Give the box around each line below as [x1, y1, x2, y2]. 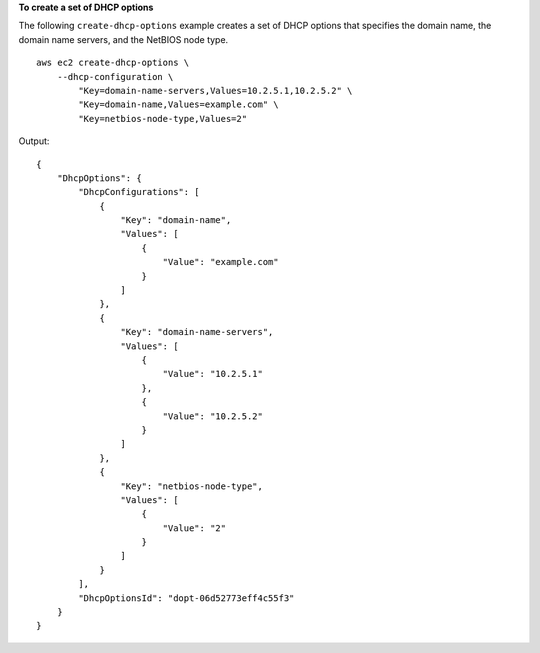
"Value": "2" [162, 522, 227, 534]
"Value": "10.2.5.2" [162, 410, 264, 422]
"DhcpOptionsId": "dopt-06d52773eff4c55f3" [78, 592, 295, 604]
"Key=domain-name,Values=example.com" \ [78, 99, 279, 110]
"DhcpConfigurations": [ [78, 186, 200, 198]
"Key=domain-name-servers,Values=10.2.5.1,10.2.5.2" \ [78, 85, 353, 96]
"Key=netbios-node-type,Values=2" [78, 113, 248, 124]
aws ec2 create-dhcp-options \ [36, 57, 190, 69]
